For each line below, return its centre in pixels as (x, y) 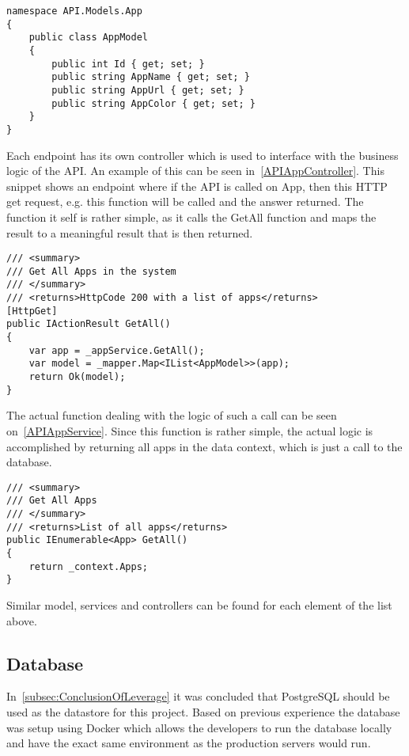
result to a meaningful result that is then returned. (130, 232)
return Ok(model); (77, 377)
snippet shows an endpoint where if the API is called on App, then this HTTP (197, 186)
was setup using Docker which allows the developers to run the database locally (199, 727)
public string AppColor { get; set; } (153, 103)
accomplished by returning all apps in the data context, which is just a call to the (204, 446)
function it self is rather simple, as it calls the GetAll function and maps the (191, 217)
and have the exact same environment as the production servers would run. (189, 743)
